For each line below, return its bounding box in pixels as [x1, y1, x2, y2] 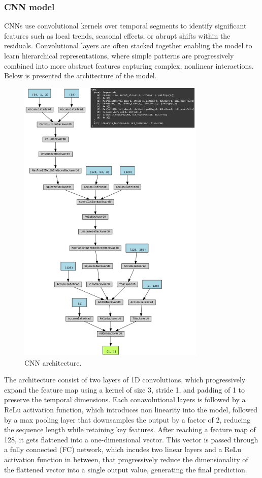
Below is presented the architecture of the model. [4, 70, 157, 81]
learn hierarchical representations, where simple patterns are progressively [4, 50, 234, 61]
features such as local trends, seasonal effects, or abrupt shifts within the [4, 30, 231, 41]
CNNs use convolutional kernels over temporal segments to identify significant [4, 20, 247, 31]
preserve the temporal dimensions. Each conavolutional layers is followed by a [4, 394, 246, 405]
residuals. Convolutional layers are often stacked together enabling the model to [4, 40, 252, 51]
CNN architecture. [24, 357, 82, 368]
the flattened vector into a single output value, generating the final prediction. [4, 464, 247, 474]
